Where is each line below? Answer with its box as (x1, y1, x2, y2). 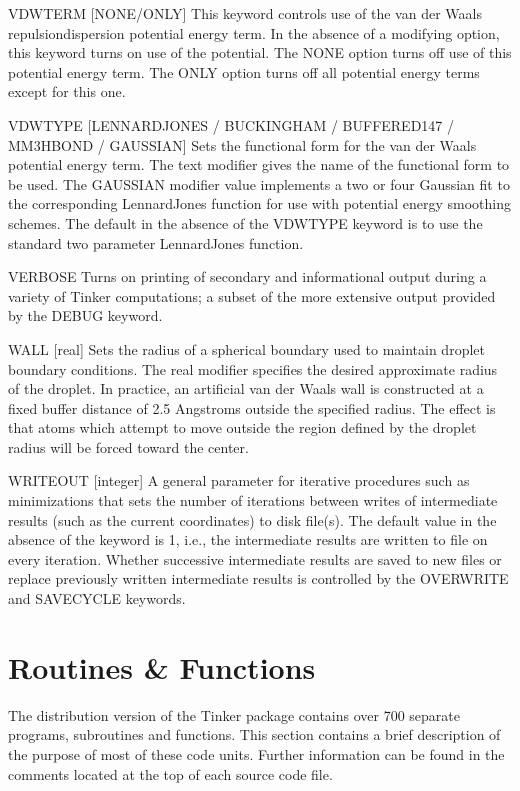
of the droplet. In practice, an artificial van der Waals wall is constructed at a (8, 378, 484, 399)
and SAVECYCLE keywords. (8, 588, 186, 609)
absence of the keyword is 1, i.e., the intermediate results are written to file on (8, 529, 488, 550)
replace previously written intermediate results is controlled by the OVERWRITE (8, 568, 509, 589)
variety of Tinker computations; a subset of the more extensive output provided (8, 285, 496, 306)
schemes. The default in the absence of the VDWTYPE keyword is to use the (8, 212, 483, 233)
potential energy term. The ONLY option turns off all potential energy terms (8, 61, 480, 82)
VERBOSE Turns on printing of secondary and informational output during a (8, 266, 487, 287)
